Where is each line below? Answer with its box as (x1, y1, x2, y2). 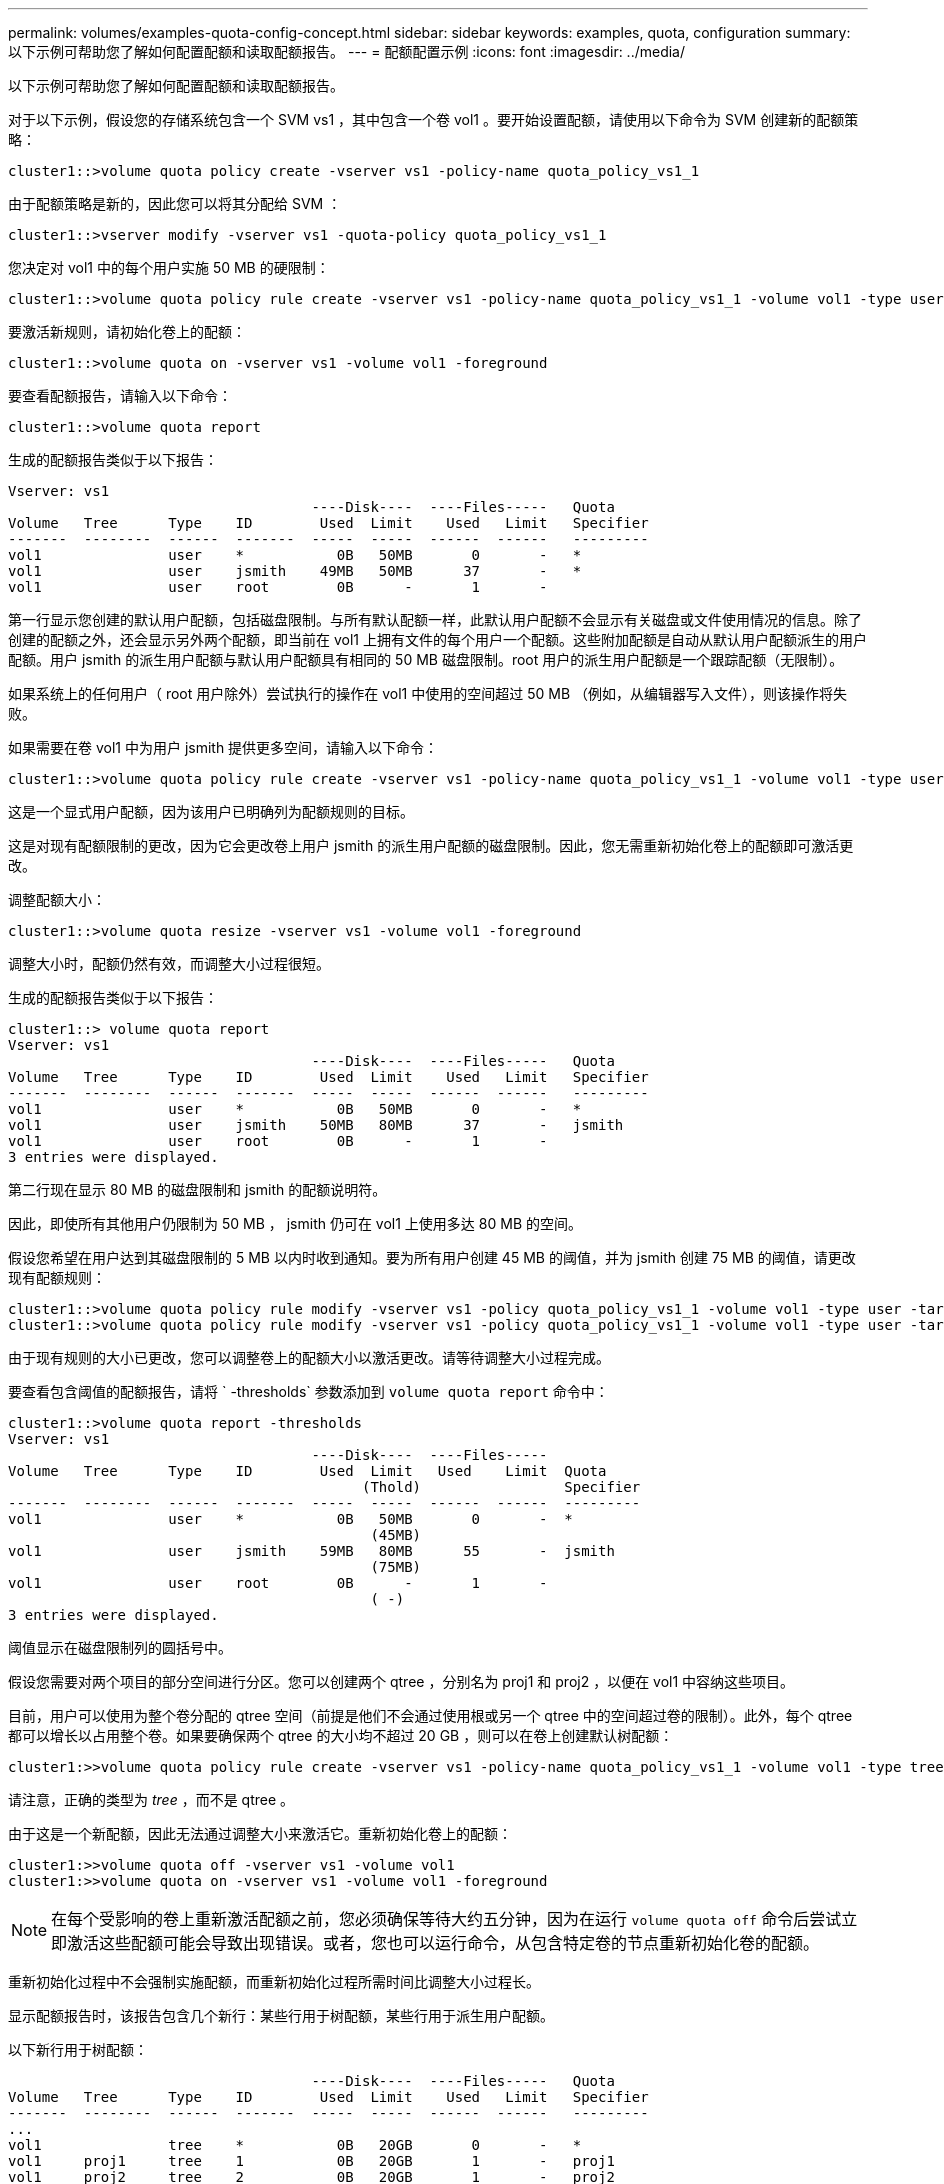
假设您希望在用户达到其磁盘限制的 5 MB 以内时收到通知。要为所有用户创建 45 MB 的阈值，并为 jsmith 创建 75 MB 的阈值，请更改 (8, 1249, 856, 1266)
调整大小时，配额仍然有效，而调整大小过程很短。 (8, 955, 330, 972)
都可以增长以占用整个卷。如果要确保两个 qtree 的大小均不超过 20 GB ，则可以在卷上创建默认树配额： (8, 1727, 674, 1744)
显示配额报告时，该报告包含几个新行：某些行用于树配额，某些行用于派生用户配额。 (8, 2007, 554, 2024)
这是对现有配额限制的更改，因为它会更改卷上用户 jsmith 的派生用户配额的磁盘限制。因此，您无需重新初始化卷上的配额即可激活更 (8, 837, 854, 854)
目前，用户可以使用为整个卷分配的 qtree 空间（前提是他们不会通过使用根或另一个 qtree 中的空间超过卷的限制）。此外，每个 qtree (8, 1707, 853, 1724)
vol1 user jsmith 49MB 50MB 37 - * (8, 563, 582, 579)
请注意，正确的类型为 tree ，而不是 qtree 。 (8, 1791, 295, 1808)
